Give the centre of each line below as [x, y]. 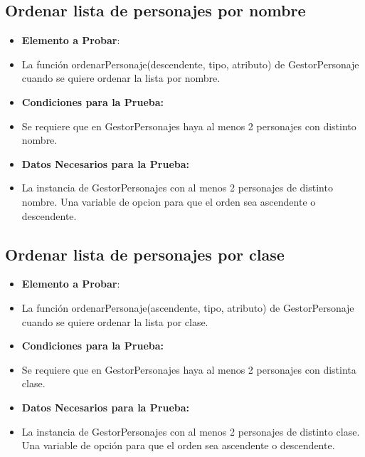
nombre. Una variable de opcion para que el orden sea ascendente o [169, 201]
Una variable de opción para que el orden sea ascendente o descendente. [178, 445]
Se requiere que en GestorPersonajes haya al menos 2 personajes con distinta [189, 369]
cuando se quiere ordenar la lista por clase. [115, 321]
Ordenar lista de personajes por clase [145, 254]
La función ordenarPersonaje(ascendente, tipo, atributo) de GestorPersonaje [188, 307]
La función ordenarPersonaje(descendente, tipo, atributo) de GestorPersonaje [190, 64]
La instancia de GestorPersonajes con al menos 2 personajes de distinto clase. [191, 431]
